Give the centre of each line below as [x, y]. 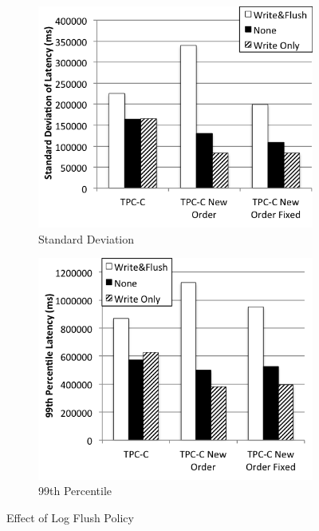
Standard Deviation [87, 238]
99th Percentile [75, 491]
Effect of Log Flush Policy [70, 517]
